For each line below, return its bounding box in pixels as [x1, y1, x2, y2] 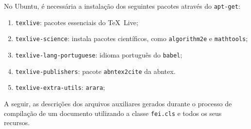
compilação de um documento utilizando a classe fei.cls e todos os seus [4, 108, 222, 118]
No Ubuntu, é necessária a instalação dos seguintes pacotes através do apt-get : [4, 1, 240, 11]
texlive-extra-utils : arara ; [15, 82, 105, 92]
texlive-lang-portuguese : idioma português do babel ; [15, 49, 183, 59]
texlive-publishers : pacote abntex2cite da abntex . [15, 66, 176, 76]
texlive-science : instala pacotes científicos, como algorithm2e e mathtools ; [15, 33, 248, 43]
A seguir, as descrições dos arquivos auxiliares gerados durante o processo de [4, 98, 232, 108]
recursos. [4, 117, 30, 128]
